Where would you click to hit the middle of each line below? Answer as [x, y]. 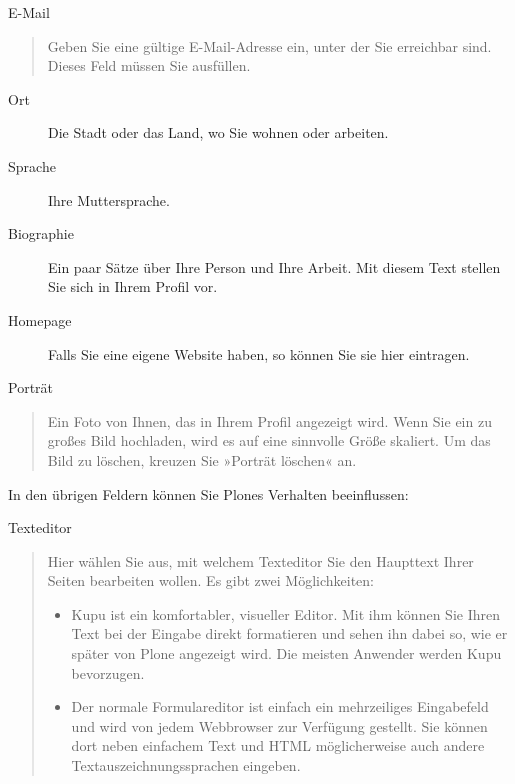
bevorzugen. [108, 672]
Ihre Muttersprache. [109, 199]
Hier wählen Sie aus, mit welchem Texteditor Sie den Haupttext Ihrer [260, 560]
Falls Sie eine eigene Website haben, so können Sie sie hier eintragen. [259, 353]
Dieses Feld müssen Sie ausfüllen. [149, 65]
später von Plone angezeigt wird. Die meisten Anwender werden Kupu [286, 653]
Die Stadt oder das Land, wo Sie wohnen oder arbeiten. [218, 132]
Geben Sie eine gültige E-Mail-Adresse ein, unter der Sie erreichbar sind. [269, 45]
